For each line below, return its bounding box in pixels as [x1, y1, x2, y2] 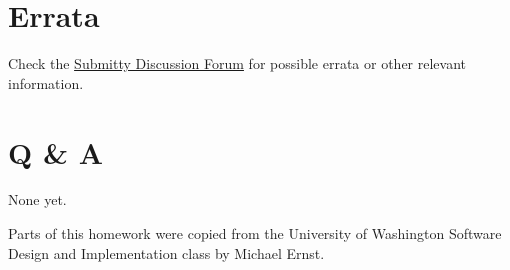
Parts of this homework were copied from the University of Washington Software [8, 223, 502, 244]
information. [8, 72, 84, 93]
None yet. [8, 189, 67, 210]
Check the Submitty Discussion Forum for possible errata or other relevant [8, 53, 467, 74]
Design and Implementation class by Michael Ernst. [8, 242, 325, 263]
